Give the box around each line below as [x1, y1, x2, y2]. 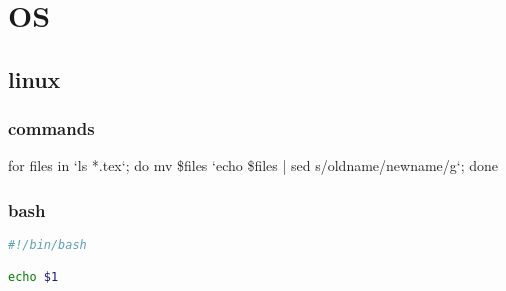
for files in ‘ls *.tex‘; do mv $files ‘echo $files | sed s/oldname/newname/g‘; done [8, 155, 499, 176]
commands [8, 116, 95, 141]
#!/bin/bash [8, 238, 87, 253]
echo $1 [8, 269, 59, 284]
